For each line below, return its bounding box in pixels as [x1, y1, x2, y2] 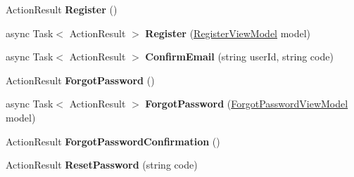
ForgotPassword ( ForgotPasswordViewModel [145, 96, 348, 111]
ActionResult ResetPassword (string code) [6, 157, 198, 172]
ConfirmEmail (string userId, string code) [145, 49, 334, 64]
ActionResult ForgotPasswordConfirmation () [6, 133, 220, 148]
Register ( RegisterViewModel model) [145, 25, 311, 40]
